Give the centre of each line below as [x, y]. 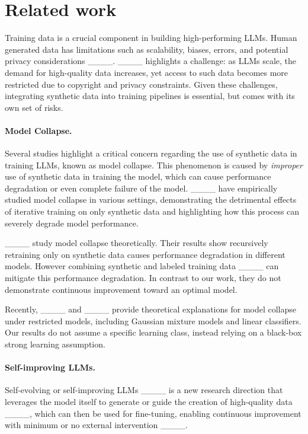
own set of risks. [34, 107]
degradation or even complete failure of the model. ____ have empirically [141, 188]
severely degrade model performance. [72, 223]
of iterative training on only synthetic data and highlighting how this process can [152, 211]
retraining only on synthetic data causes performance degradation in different [145, 254]
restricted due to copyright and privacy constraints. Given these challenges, [141, 84]
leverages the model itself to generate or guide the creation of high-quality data [149, 401]
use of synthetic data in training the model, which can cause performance [138, 176]
